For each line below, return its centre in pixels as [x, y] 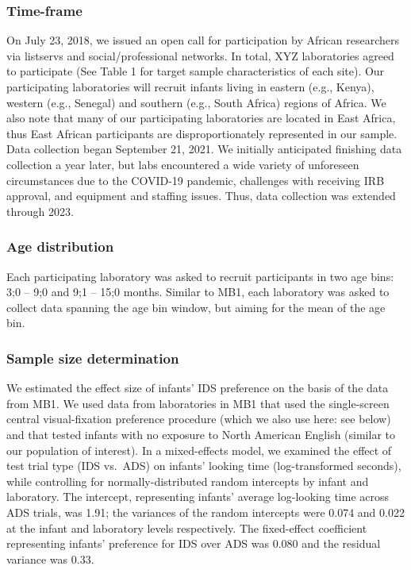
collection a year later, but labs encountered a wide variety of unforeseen [183, 164]
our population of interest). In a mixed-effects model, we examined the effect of [199, 450]
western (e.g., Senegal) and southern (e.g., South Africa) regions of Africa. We [196, 102]
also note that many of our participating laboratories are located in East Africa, [201, 118]
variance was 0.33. [50, 558]
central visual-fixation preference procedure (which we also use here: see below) [199, 419]
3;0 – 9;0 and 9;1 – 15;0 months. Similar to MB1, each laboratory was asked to [198, 292]
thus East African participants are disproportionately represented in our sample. [202, 133]
